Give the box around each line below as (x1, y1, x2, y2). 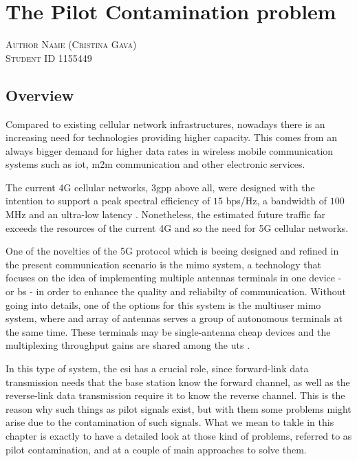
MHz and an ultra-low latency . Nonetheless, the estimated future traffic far (6, 207, 326, 222)
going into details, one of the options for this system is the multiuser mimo (6, 297, 321, 312)
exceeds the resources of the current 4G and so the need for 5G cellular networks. (6, 220, 349, 235)
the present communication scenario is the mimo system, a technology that (6, 257, 321, 271)
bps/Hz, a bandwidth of (226, 193, 327, 208)
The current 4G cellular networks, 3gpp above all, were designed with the (6, 180, 315, 194)
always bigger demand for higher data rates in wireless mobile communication (6, 143, 334, 158)
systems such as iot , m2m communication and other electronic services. (6, 157, 305, 171)
